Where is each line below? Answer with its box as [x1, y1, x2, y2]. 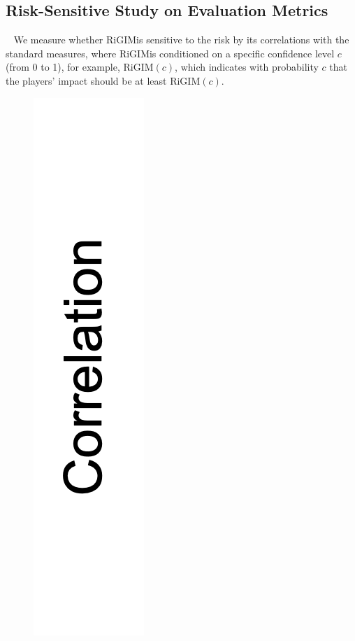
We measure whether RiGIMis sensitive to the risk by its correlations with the [13, 32, 349, 47]
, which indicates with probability [175, 59, 319, 74]
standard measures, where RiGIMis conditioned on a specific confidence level [6, 45, 335, 60]
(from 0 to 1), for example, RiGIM [6, 59, 154, 74]
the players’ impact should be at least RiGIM [6, 73, 201, 87]
